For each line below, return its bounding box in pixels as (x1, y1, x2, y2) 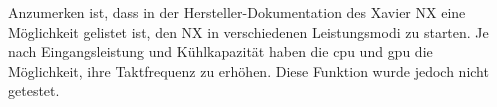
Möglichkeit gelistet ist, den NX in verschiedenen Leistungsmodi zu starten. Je (8, 21, 489, 42)
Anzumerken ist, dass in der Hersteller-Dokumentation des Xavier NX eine (8, 2, 466, 22)
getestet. (8, 80, 60, 101)
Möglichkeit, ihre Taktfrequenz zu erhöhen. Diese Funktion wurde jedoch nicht (8, 60, 489, 81)
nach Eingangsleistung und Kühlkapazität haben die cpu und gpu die (8, 41, 433, 62)
